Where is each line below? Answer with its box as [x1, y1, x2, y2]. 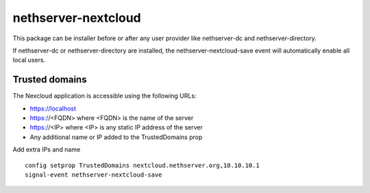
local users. [12, 56, 46, 64]
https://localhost [29, 104, 77, 113]
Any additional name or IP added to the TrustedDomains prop [29, 133, 203, 141]
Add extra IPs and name [12, 145, 81, 153]
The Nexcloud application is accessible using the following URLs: [12, 92, 197, 100]
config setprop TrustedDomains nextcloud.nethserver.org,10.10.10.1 [25, 161, 260, 169]
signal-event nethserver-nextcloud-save [25, 170, 162, 179]
